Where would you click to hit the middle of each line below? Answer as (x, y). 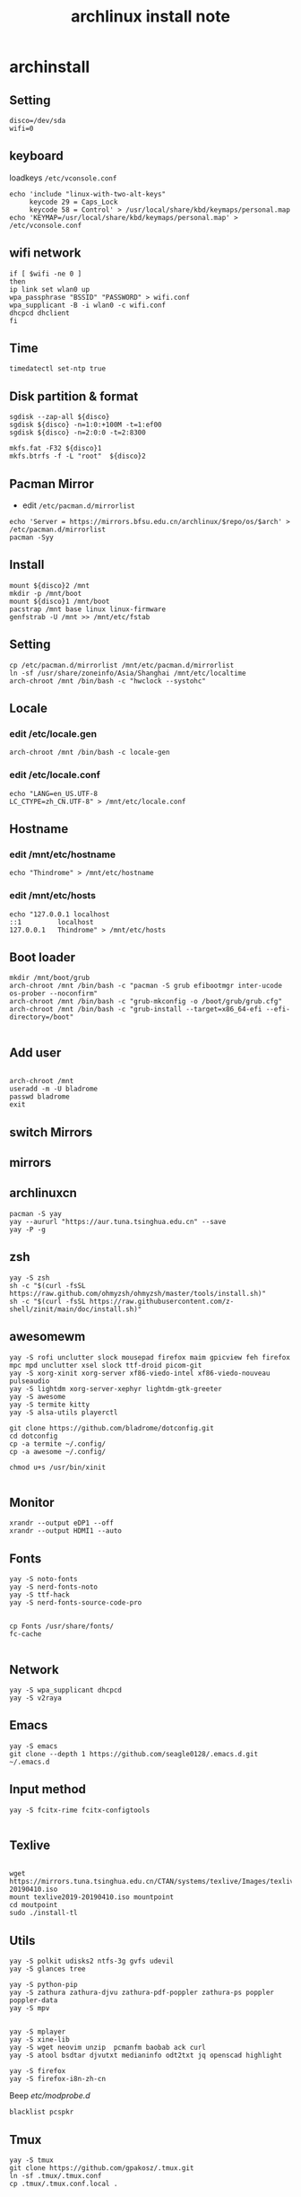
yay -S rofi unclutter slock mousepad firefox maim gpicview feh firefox (150, 1357)
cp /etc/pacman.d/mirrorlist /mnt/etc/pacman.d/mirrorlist (122, 665)
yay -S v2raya (36, 1698)
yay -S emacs (34, 1746)
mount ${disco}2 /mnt (50, 585)
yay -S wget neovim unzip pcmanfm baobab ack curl (107, 2048)
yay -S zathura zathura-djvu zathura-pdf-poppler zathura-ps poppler (142, 1993)
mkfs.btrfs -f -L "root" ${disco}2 (77, 456)
